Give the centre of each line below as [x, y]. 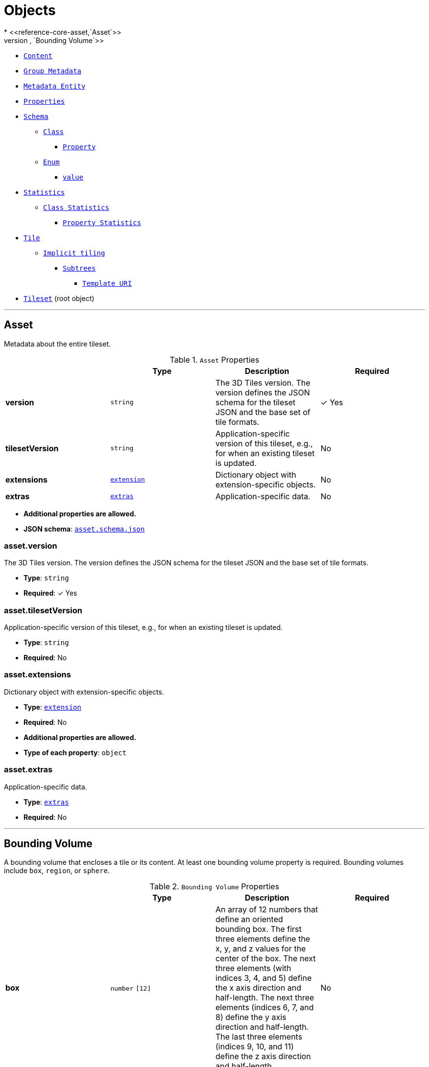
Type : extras [46, 802]
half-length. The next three [265, 998]
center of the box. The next [266, 959]
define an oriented [249, 919]
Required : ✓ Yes [50, 593]
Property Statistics [102, 222]
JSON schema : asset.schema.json [84, 529]
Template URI [107, 283]
